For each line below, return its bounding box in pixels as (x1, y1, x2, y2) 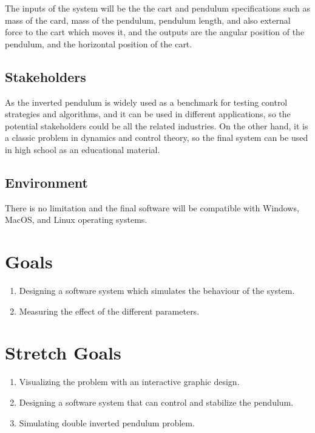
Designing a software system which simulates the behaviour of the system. (19, 284, 295, 297)
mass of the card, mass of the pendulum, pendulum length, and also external (5, 13, 291, 26)
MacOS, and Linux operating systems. (5, 213, 147, 226)
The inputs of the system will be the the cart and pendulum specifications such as (5, 2, 311, 14)
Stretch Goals (5, 340, 121, 365)
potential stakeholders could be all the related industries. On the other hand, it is (5, 119, 308, 132)
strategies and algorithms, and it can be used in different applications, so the (5, 107, 291, 120)
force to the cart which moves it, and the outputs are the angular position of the (5, 26, 305, 38)
